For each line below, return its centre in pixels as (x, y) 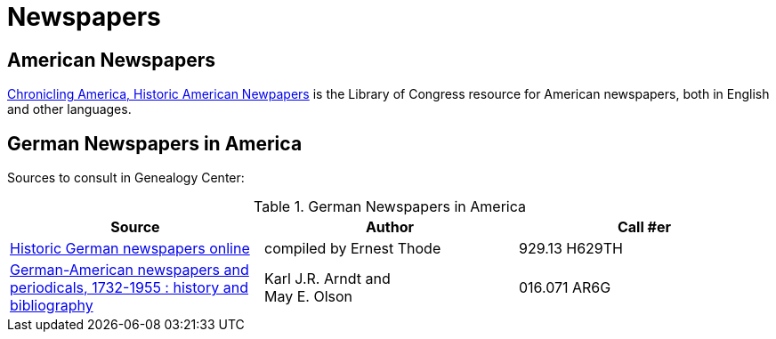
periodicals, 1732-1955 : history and (129, 288)
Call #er (644, 227)
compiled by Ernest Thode (352, 249)
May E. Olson (308, 297)
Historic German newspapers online (130, 249)
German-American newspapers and (129, 270)
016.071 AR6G (565, 288)
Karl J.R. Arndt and (327, 279)
